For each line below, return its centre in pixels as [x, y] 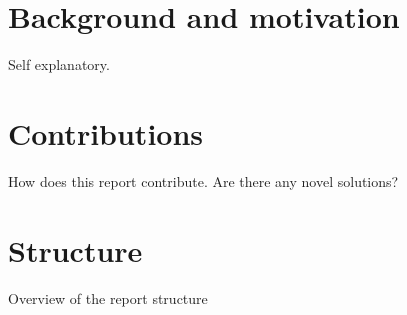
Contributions [106, 132]
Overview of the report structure [108, 297]
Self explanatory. [59, 64]
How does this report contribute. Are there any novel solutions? [203, 180]
